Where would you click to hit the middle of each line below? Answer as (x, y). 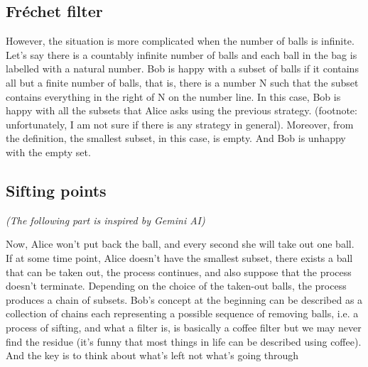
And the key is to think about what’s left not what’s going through (152, 355)
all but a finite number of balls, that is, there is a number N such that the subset (182, 82)
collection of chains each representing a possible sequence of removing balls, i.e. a (182, 313)
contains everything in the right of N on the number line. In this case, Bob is (173, 96)
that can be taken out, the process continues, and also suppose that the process (179, 272)
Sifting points (56, 190)
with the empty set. (48, 152)
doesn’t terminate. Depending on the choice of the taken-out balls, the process (176, 286)
